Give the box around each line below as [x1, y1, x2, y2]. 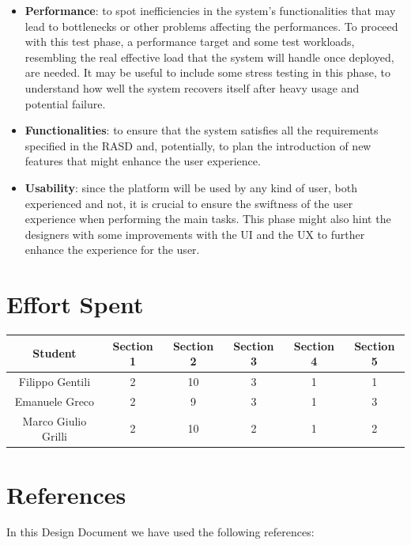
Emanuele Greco [14, 392, 95, 409]
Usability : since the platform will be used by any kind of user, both [25, 179, 357, 195]
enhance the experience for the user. [25, 241, 200, 258]
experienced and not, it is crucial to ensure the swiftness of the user [25, 195, 353, 211]
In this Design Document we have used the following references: [6, 524, 315, 540]
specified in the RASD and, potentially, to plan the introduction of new [25, 137, 371, 153]
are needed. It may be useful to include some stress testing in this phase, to [25, 64, 391, 81]
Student [32, 345, 77, 361]
